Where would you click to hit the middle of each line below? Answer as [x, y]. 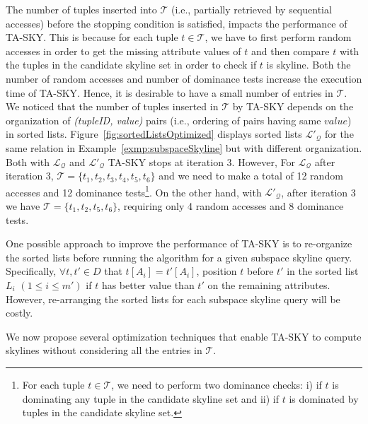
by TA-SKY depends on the [293, 106]
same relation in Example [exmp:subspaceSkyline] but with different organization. [184, 147]
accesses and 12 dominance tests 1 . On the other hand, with [134, 191]
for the [339, 134]
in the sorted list [323, 271]
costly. [19, 313]
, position [217, 271]
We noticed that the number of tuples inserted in [112, 106]
